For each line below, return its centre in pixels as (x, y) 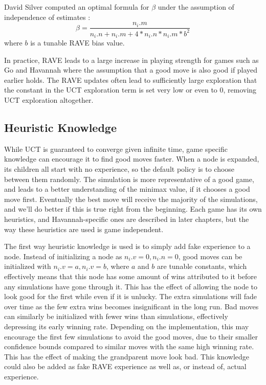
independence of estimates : (47, 17)
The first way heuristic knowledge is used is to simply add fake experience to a (127, 246)
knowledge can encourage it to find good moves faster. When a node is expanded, (132, 159)
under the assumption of (196, 7)
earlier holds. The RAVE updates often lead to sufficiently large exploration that (131, 80)
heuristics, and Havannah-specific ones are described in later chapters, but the (127, 219)
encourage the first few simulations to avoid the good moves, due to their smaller (131, 336)
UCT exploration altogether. (49, 100)
